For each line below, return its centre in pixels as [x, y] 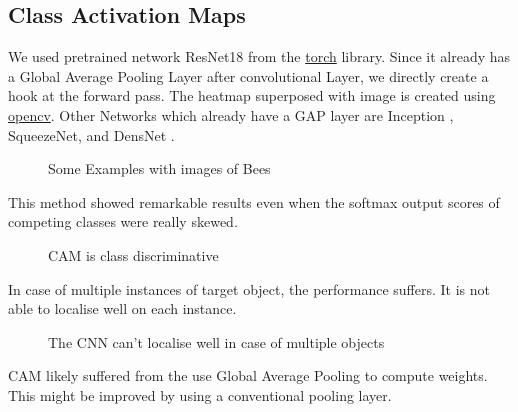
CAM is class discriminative [133, 254]
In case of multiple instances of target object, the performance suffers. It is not [249, 288]
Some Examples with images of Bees [159, 168]
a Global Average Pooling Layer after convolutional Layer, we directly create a [248, 75]
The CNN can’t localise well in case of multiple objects [216, 341]
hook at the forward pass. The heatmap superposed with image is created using [252, 95]
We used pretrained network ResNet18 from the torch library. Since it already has [259, 56]
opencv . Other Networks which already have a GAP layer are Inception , [231, 114]
